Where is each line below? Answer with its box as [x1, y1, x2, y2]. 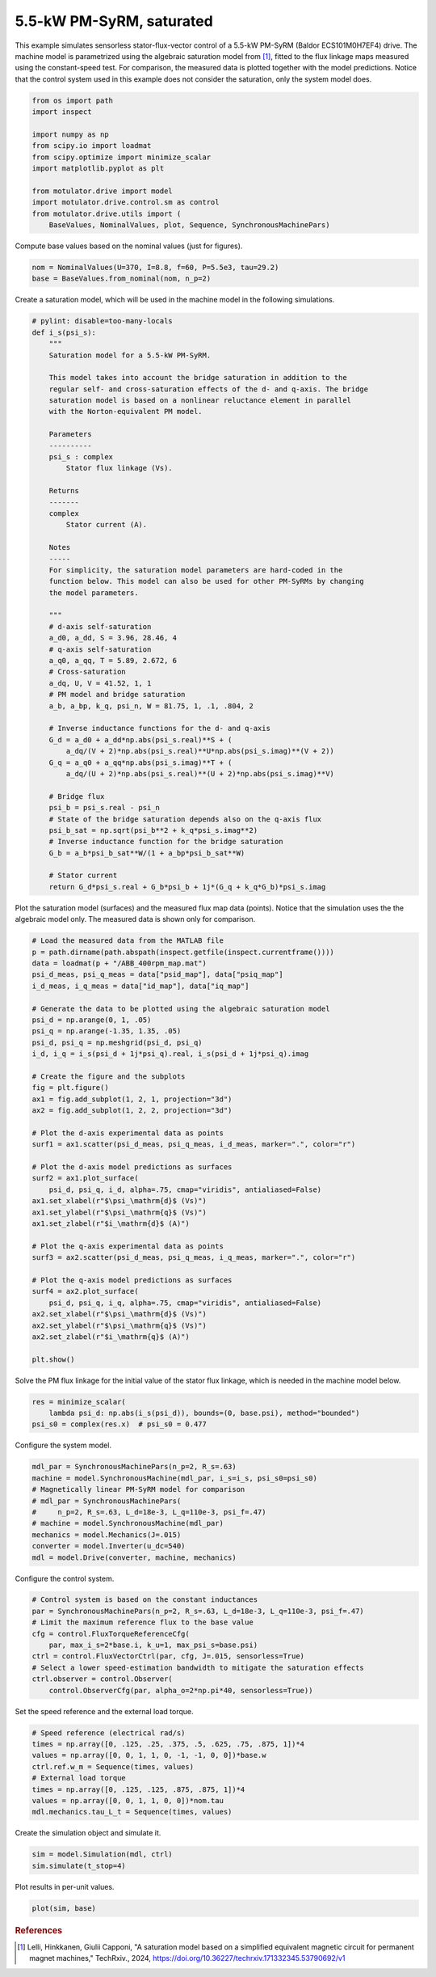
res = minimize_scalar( [31, 1397, 127, 1406]
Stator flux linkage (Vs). [65, 463, 173, 473]
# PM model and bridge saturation [48, 690, 186, 699]
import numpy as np [31, 129, 109, 139]
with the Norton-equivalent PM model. [48, 407, 203, 416]
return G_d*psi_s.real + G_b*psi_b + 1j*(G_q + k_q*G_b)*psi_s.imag [48, 882, 326, 891]
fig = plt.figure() [31, 1084, 109, 1092]
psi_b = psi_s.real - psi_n [48, 803, 161, 813]
